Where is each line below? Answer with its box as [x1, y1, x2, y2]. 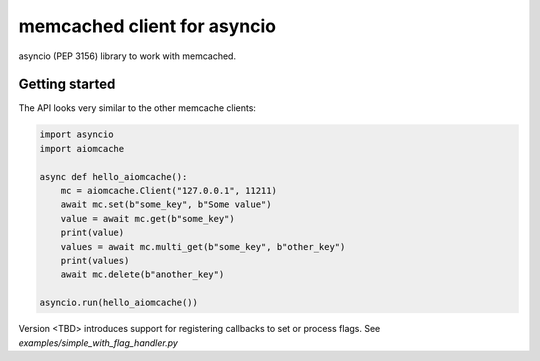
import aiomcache [39, 143, 125, 154]
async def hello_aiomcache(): [39, 171, 188, 182]
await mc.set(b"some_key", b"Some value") [60, 199, 272, 210]
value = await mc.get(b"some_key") [60, 213, 235, 224]
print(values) [60, 255, 130, 266]
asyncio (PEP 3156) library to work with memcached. [18, 50, 237, 62]
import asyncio [39, 129, 114, 140]
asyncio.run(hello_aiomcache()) [39, 297, 199, 309]
